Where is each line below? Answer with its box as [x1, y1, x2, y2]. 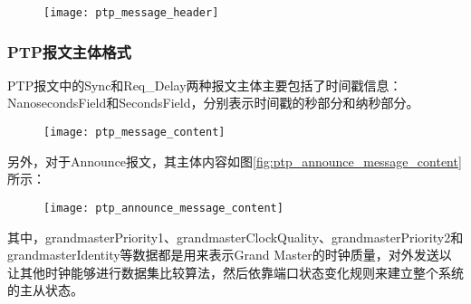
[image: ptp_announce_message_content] [43, 201, 284, 214]
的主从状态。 [7, 280, 83, 299]
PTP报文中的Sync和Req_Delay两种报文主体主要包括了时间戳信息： [7, 75, 402, 94]
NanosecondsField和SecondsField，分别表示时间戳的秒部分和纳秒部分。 [7, 93, 419, 112]
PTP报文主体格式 [7, 40, 131, 62]
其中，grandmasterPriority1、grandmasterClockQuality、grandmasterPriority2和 [7, 227, 464, 246]
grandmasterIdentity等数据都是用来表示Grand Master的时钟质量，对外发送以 [7, 245, 452, 264]
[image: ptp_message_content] [43, 126, 226, 139]
